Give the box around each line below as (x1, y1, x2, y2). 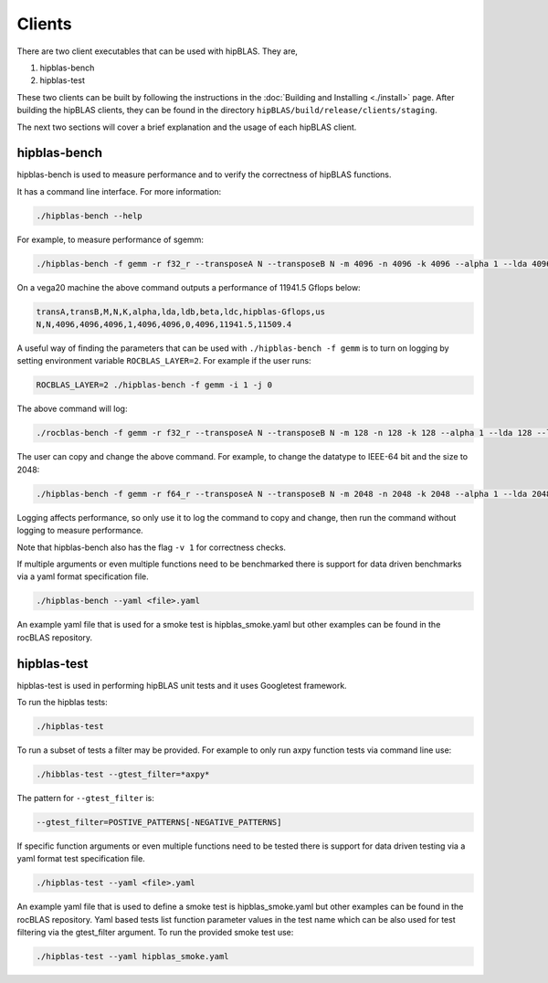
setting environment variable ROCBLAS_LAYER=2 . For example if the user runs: (16, 355, 311, 366)
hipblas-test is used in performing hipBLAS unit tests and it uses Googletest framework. (16, 680, 347, 691)
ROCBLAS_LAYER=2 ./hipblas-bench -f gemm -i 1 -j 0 (36, 380, 273, 390)
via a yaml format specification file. (16, 571, 150, 582)
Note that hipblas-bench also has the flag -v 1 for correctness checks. (16, 542, 287, 553)
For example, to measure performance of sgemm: (16, 234, 205, 245)
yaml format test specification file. (16, 853, 145, 864)
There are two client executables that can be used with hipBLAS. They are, (16, 46, 299, 57)
